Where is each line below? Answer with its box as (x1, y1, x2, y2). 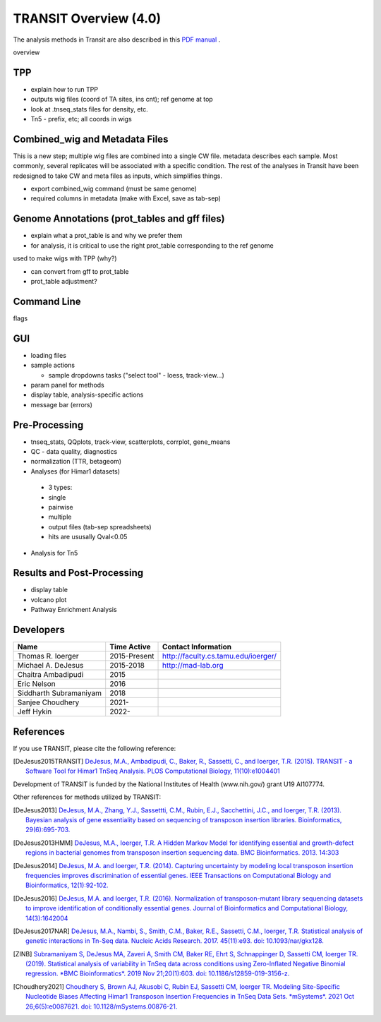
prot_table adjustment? (30, 277, 98, 285)
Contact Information (162, 642, 232, 652)
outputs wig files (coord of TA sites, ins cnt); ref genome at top (30, 95, 213, 104)
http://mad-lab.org (162, 661, 224, 671)
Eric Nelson (17, 679, 56, 689)
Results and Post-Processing (13, 567, 144, 579)
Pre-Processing (13, 419, 84, 431)
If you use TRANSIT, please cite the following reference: (13, 744, 176, 752)
